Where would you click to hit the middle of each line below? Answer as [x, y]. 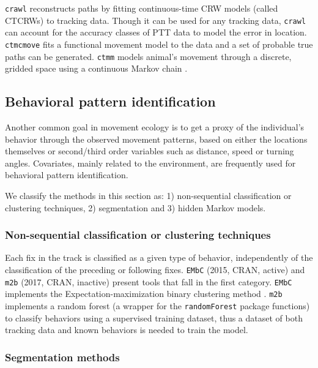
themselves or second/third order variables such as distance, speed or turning [150, 151]
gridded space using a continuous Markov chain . [96, 68]
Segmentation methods [62, 357]
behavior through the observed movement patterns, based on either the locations [156, 139]
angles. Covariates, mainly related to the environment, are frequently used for [150, 163]
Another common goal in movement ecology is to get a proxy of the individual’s [155, 127]
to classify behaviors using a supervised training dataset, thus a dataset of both [154, 317]
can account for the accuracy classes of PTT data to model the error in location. [156, 32]
